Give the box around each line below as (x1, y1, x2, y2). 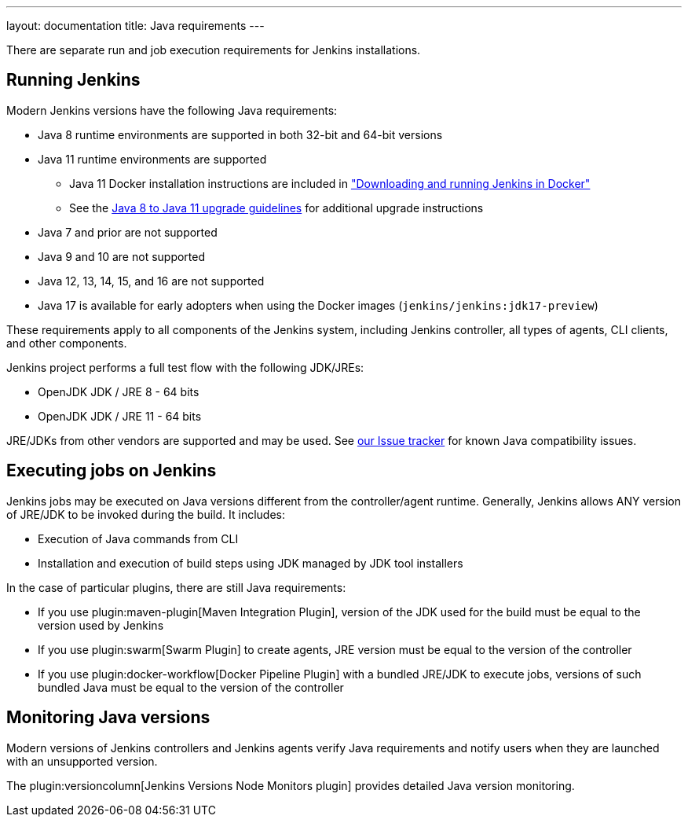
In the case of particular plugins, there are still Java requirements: (6, 580, 346, 594)
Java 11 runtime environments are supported (38, 152, 267, 166)
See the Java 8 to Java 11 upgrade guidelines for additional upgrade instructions (69, 200, 484, 215)
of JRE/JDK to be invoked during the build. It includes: (6, 507, 286, 521)
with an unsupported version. (6, 754, 158, 768)
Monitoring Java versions (6, 707, 210, 728)
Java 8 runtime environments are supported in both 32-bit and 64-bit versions (38, 127, 443, 141)
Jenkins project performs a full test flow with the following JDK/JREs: (6, 360, 364, 374)
